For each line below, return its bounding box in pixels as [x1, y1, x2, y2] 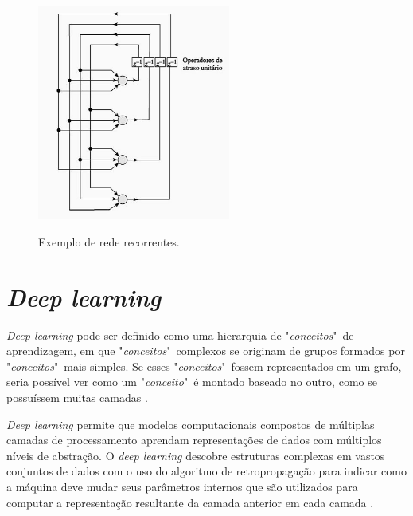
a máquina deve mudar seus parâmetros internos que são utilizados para [6, 478, 358, 494]
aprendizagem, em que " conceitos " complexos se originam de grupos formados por [6, 342, 405, 359]
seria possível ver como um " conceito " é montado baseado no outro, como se [6, 373, 377, 390]
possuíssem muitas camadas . [6, 388, 148, 405]
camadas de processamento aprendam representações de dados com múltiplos [6, 431, 382, 448]
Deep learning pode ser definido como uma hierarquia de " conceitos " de [6, 326, 354, 343]
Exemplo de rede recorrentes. [38, 233, 180, 250]
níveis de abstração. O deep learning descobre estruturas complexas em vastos [6, 447, 385, 463]
